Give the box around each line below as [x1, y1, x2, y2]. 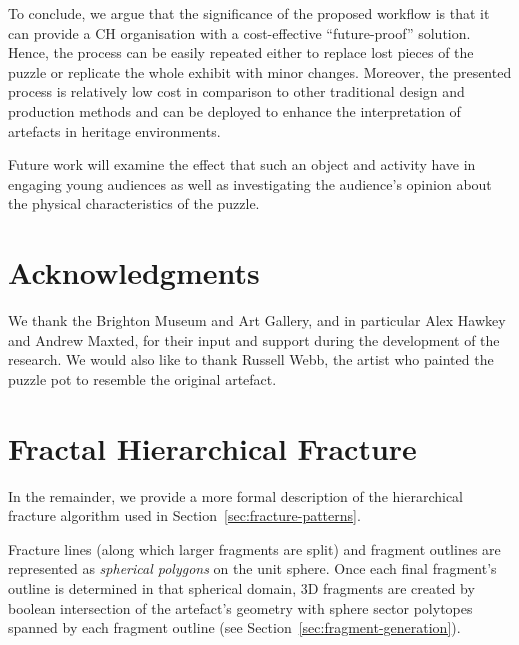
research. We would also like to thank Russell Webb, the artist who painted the [8, 349, 494, 370]
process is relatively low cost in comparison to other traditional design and [8, 81, 465, 102]
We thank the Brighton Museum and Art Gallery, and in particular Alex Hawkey [8, 310, 506, 331]
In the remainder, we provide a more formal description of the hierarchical [8, 485, 463, 506]
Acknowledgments [8, 252, 260, 293]
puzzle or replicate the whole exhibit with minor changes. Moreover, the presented [8, 61, 512, 82]
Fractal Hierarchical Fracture [8, 427, 417, 468]
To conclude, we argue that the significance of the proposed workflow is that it [8, 3, 490, 23]
